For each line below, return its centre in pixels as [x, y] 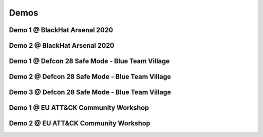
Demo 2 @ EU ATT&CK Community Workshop [80, 124]
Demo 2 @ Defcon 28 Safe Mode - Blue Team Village [90, 77]
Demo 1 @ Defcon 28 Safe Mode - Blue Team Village [89, 61]
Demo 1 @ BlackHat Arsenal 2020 [61, 30]
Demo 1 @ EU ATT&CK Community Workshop [79, 108]
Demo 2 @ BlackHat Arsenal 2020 [62, 46]
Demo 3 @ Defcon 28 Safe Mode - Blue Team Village [90, 92]
